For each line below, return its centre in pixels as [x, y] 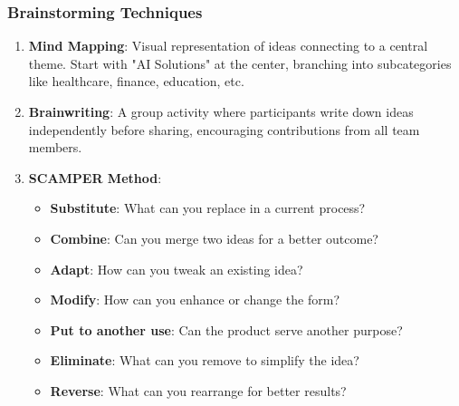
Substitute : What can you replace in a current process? [208, 208]
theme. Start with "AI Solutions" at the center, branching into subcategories [240, 63]
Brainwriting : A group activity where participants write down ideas [221, 111]
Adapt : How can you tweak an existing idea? [177, 269]
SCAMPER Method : [95, 177]
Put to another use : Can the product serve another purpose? [226, 329]
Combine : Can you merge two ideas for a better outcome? [214, 238]
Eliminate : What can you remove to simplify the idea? [205, 360]
